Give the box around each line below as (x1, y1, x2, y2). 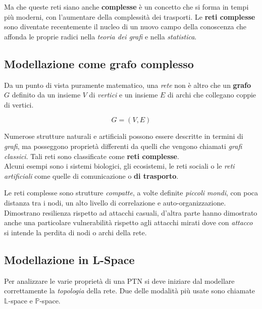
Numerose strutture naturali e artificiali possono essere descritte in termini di (4, 131, 243, 141)
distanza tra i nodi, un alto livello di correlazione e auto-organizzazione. (4, 197, 226, 208)
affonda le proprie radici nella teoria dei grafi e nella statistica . (4, 31, 197, 41)
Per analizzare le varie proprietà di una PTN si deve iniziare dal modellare (4, 275, 235, 286)
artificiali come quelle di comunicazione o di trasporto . (4, 170, 179, 181)
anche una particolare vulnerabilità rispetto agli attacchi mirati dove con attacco (4, 217, 253, 228)
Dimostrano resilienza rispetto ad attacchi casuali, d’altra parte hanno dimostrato (4, 207, 257, 218)
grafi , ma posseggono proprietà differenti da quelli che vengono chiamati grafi (4, 140, 242, 151)
